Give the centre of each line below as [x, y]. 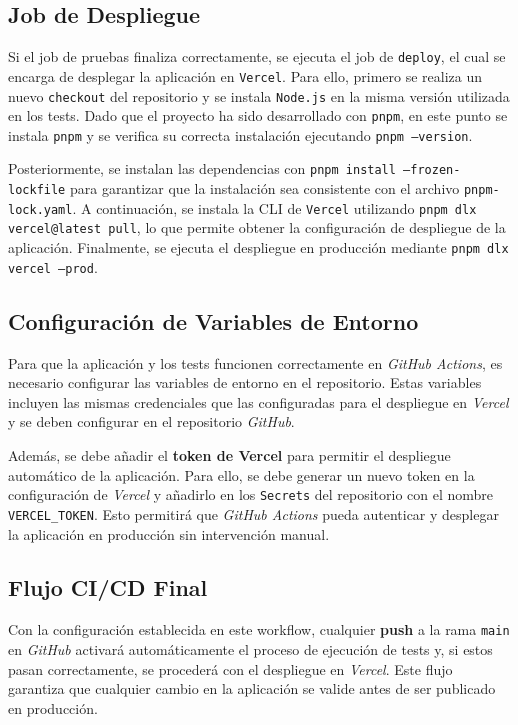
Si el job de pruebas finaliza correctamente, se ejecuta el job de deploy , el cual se [257, 56]
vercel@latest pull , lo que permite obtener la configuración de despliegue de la [257, 227]
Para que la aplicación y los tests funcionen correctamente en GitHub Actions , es [255, 362]
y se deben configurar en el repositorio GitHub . [151, 421]
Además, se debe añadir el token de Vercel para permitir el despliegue [229, 455]
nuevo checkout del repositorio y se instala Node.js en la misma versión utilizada [259, 95]
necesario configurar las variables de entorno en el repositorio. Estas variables [245, 382]
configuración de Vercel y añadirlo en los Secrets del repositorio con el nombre [251, 494]
